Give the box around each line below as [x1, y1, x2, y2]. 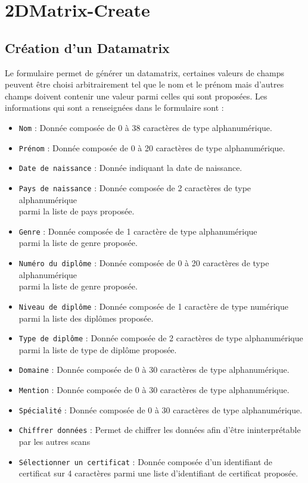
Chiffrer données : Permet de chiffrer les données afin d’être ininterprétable [18, 423, 301, 436]
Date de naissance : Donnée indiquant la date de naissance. [18, 161, 242, 174]
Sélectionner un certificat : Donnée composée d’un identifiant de [18, 455, 272, 468]
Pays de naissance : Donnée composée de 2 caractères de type [18, 181, 251, 194]
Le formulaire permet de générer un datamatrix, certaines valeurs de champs [5, 66, 284, 79]
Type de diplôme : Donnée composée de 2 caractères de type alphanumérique [18, 332, 303, 344]
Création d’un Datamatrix [5, 38, 170, 57]
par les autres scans [18, 435, 91, 447]
